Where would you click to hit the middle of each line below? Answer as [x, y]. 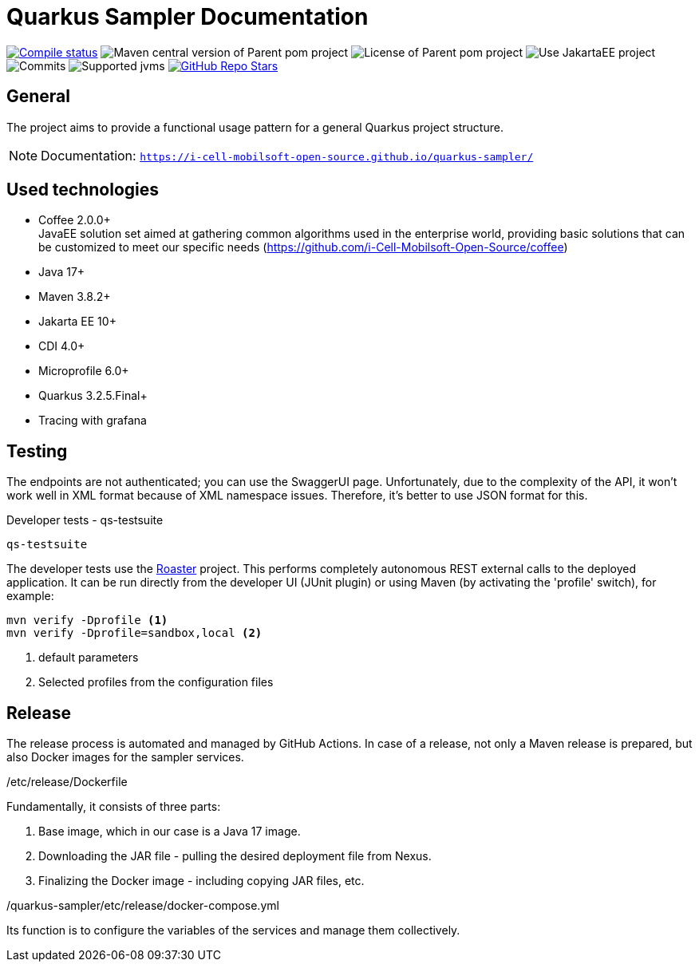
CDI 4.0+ [62, 346]
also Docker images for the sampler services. [125, 757]
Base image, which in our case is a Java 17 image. [170, 832]
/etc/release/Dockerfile [67, 782]
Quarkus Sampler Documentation [188, 17]
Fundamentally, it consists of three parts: [114, 807]
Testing [37, 451]
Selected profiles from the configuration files [156, 682]
